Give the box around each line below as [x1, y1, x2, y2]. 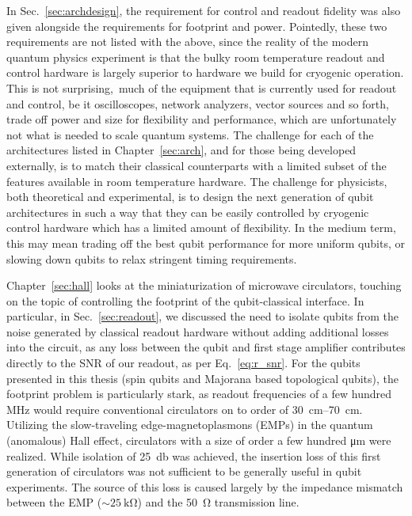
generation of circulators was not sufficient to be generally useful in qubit [6, 463, 362, 480]
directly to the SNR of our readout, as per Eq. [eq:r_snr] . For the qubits [6, 355, 360, 371]
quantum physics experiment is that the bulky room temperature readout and [6, 48, 385, 65]
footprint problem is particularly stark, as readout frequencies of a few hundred [6, 385, 392, 402]
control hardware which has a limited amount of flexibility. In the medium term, [6, 219, 396, 236]
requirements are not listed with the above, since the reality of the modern [6, 33, 368, 50]
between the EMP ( [6, 494, 102, 510]
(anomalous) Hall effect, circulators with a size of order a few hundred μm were [6, 432, 391, 449]
